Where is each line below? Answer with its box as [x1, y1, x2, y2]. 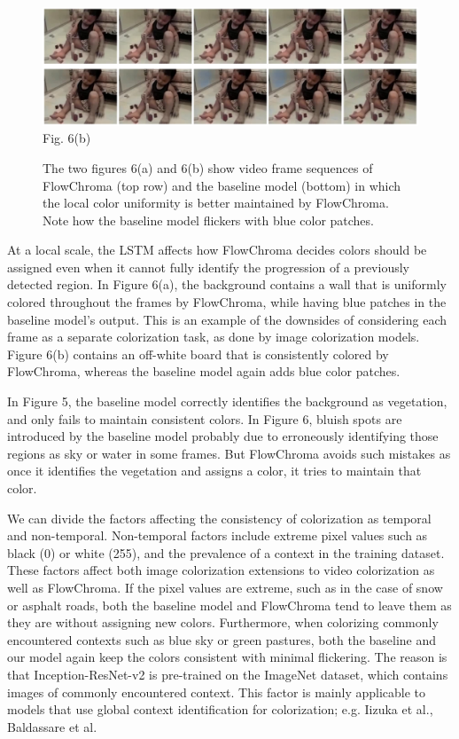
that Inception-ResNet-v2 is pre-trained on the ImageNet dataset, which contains [7, 664, 448, 683]
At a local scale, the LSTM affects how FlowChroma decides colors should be [7, 240, 427, 259]
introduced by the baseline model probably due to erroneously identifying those [7, 427, 439, 445]
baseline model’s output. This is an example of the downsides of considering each [7, 310, 447, 328]
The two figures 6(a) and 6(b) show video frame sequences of [43, 158, 373, 177]
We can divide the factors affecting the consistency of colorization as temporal [7, 508, 432, 527]
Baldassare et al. [7, 717, 97, 735]
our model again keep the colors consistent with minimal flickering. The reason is [7, 648, 447, 666]
